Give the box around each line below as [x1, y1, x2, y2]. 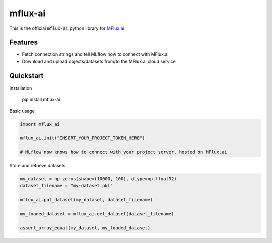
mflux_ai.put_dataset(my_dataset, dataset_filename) [20, 197, 153, 203]
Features [9, 38, 38, 47]
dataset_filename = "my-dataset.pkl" [20, 183, 113, 189]
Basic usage [9, 108, 35, 114]
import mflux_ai [20, 121, 60, 127]
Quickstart [9, 71, 44, 80]
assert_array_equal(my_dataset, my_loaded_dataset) [20, 225, 151, 231]
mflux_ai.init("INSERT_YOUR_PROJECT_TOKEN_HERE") [20, 135, 145, 141]
